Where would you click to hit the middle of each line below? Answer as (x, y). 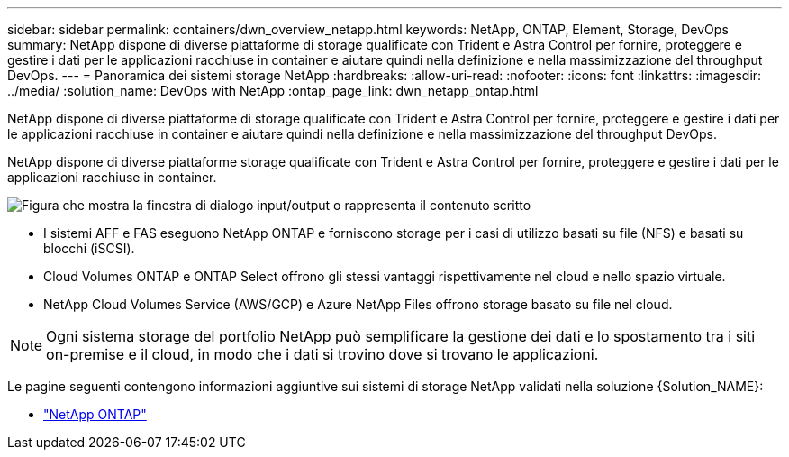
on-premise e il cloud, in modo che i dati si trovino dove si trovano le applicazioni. (322, 354)
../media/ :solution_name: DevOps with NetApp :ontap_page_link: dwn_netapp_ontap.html (273, 91)
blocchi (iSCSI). (89, 248)
